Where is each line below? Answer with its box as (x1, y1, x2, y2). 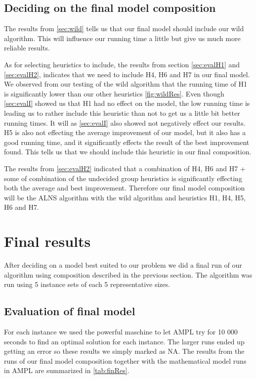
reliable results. (4, 43, 50, 53)
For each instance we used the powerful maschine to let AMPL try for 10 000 (4, 327, 238, 336)
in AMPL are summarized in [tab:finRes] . (4, 365, 129, 376)
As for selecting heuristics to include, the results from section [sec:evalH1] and (4, 59, 240, 69)
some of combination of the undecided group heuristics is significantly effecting (4, 173, 242, 183)
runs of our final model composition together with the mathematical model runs (4, 355, 247, 366)
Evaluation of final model (4, 303, 135, 319)
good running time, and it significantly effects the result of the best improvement (4, 137, 250, 147)
